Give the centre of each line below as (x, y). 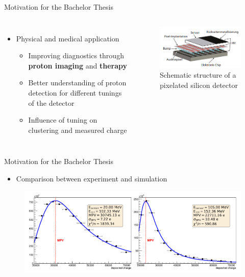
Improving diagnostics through (76, 55)
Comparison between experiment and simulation (92, 178)
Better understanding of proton (77, 83)
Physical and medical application (68, 38)
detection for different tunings (75, 92)
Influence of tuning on (63, 120)
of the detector (51, 102)
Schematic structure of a (198, 75)
